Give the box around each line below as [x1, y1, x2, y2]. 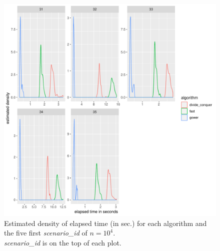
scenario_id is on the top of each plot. [4, 237, 121, 247]
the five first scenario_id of [4, 227, 87, 238]
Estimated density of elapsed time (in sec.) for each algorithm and [4, 217, 207, 228]
